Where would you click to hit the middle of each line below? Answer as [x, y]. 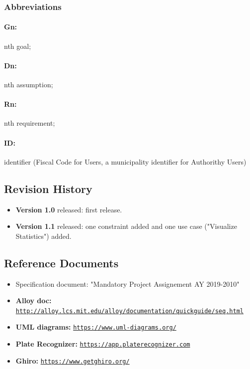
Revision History [48, 188]
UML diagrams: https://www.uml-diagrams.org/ [96, 327]
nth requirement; [30, 123]
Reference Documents [61, 263]
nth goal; [18, 46]
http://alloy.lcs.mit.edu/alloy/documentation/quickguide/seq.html [129, 311]
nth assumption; [29, 85]
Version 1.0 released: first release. [69, 209]
